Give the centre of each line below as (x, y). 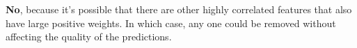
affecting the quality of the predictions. (89, 37)
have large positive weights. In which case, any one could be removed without (171, 23)
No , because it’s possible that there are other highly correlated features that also (179, 9)
